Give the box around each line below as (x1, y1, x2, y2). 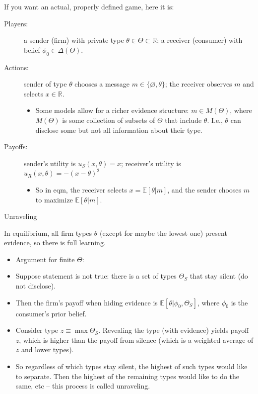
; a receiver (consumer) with (157, 35, 243, 45)
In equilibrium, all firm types (4, 227, 92, 238)
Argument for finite (15, 254, 75, 264)
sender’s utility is (24, 158, 76, 168)
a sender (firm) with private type (24, 35, 124, 45)
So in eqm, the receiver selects (35, 184, 127, 195)
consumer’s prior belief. (15, 308, 87, 318)
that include (165, 114, 202, 125)
